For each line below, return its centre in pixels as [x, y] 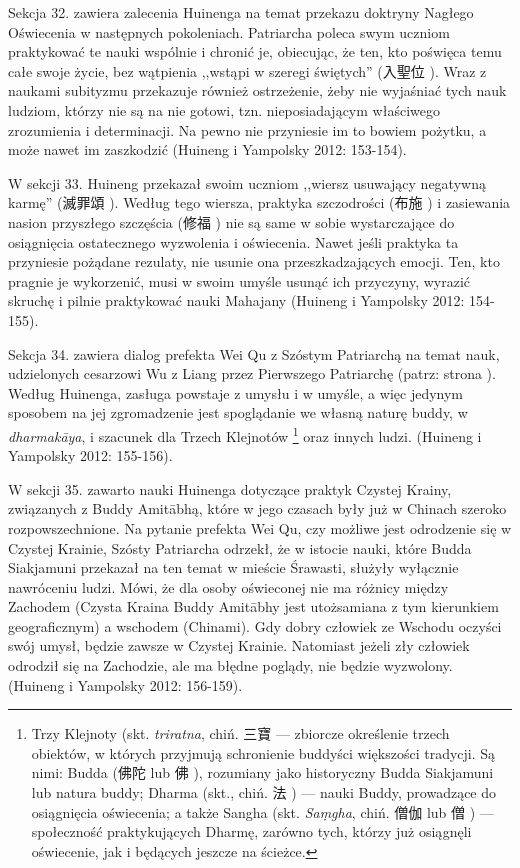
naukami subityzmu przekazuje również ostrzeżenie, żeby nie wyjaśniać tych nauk [257, 90]
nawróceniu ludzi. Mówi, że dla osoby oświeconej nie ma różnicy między [228, 586]
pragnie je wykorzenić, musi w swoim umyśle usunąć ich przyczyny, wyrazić [239, 280]
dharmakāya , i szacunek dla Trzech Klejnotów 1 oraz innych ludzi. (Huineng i [245, 434]
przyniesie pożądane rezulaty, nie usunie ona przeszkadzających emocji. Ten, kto [254, 261]
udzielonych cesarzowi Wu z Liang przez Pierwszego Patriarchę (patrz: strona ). [252, 373]
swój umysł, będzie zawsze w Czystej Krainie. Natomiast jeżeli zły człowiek [239, 645]
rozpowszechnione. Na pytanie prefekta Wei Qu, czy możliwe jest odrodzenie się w [260, 527]
